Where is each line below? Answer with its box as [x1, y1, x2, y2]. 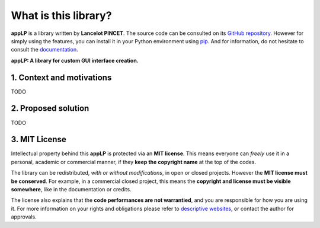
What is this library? [11, 9, 112, 22]
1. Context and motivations [11, 72, 112, 82]
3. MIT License [11, 134, 66, 144]
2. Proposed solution [11, 104, 89, 114]
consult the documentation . [11, 46, 78, 53]
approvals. [11, 213, 37, 220]
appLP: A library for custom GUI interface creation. [11, 57, 139, 64]
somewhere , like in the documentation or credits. [11, 186, 132, 192]
